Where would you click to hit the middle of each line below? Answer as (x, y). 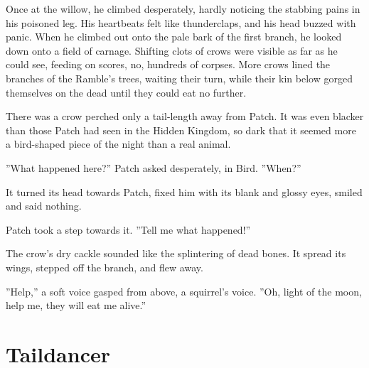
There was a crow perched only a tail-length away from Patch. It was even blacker (185, 116)
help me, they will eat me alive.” (76, 305)
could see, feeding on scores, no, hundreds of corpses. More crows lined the (168, 64)
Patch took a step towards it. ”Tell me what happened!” (128, 229)
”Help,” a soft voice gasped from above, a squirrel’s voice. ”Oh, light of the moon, (184, 291)
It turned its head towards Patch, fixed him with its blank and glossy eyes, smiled (184, 191)
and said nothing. (44, 206)
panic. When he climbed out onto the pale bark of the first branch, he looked (174, 37)
